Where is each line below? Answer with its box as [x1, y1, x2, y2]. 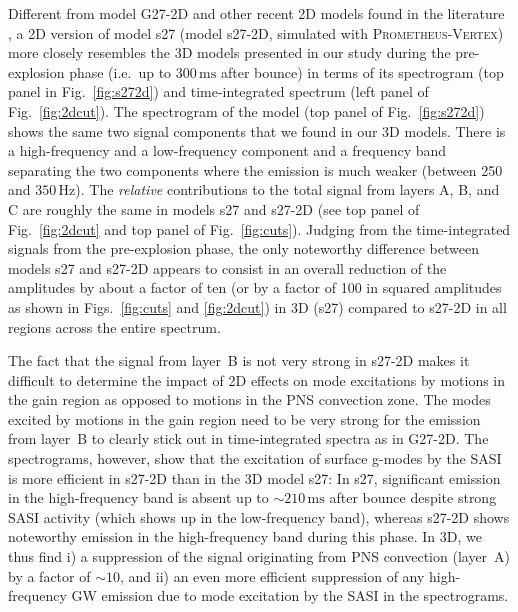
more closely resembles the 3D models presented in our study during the [8, 42, 451, 63]
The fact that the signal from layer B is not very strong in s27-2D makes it [8, 350, 470, 371]
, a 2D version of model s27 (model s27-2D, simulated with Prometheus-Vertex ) [8, 22, 504, 43]
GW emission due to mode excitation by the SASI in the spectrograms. [71, 585, 509, 606]
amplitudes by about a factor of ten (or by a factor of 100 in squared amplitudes [8, 277, 502, 298]
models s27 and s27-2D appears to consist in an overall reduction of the [8, 257, 447, 278]
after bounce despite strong [329, 487, 497, 508]
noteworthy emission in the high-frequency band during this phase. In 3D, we [8, 526, 482, 547]
